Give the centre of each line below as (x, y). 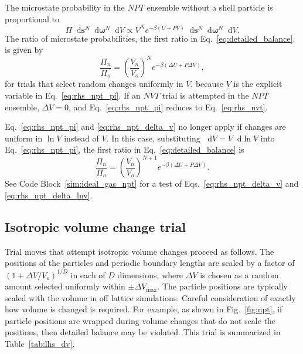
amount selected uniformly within (65, 286)
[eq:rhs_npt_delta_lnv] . (49, 195)
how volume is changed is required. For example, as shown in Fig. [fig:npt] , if (144, 309)
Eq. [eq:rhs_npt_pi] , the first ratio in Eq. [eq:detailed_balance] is (125, 149)
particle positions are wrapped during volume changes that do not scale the (140, 320)
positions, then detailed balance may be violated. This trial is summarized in (143, 332)
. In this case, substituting (153, 138)
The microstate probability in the (65, 7)
